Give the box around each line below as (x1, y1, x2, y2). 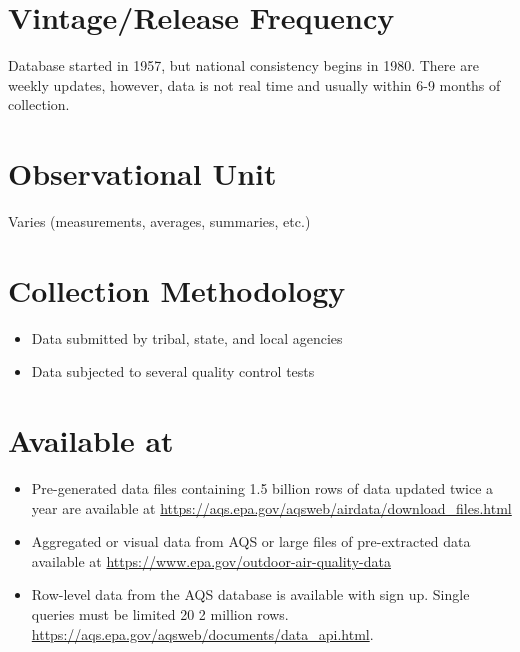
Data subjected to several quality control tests (31, 361, 315, 382)
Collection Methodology (8, 269, 346, 310)
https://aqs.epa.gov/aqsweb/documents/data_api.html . (31, 623, 374, 644)
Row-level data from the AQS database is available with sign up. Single (31, 584, 470, 605)
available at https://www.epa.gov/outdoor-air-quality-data (31, 550, 391, 571)
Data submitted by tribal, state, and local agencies (31, 327, 343, 348)
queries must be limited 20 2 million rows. (31, 604, 289, 625)
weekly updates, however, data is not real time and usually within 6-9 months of (8, 74, 501, 95)
